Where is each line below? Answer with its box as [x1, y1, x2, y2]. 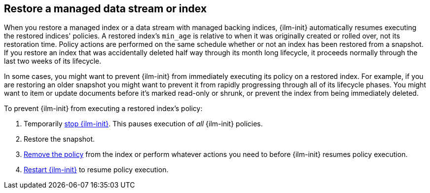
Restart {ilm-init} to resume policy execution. [24, 165, 169, 174]
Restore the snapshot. [24, 135, 95, 144]
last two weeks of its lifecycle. [4, 57, 102, 66]
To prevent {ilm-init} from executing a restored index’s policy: [4, 104, 203, 113]
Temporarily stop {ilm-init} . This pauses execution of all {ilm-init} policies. [24, 119, 263, 128]
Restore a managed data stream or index [4, 2, 207, 15]
